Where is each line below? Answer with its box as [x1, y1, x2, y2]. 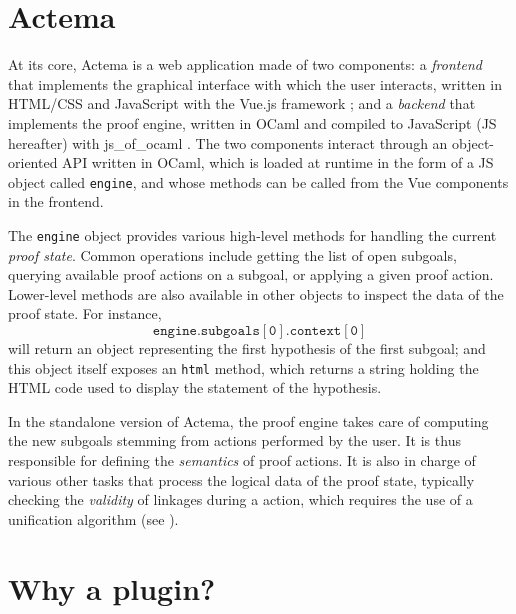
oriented [8, 152, 58, 173]
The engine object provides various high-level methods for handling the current [8, 224, 497, 245]
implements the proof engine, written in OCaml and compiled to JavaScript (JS [8, 112, 497, 133]
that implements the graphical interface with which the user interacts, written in [8, 73, 502, 94]
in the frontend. [8, 191, 104, 212]
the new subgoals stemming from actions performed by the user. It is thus [8, 430, 461, 451]
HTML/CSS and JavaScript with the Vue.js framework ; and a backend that [8, 93, 476, 114]
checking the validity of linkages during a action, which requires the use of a [8, 489, 473, 510]
